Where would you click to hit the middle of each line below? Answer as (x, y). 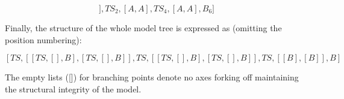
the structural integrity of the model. (73, 88)
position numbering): (43, 39)
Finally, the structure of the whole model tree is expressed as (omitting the (143, 28)
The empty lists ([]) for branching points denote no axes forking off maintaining (152, 77)
